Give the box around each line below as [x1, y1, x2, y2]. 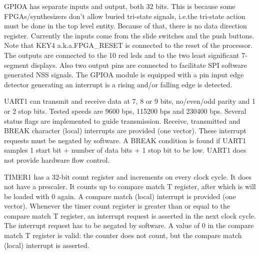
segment [4, 59, 29, 70]
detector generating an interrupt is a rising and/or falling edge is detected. [4, 79, 232, 89]
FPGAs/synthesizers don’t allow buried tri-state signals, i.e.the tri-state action [4, 10, 245, 21]
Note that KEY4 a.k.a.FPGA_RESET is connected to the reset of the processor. [4, 40, 253, 50]
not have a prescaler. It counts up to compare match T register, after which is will [4, 181, 256, 192]
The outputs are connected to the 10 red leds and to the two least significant [4, 49, 239, 60]
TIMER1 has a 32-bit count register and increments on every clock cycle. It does [4, 171, 252, 182]
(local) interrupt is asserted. [4, 240, 89, 250]
